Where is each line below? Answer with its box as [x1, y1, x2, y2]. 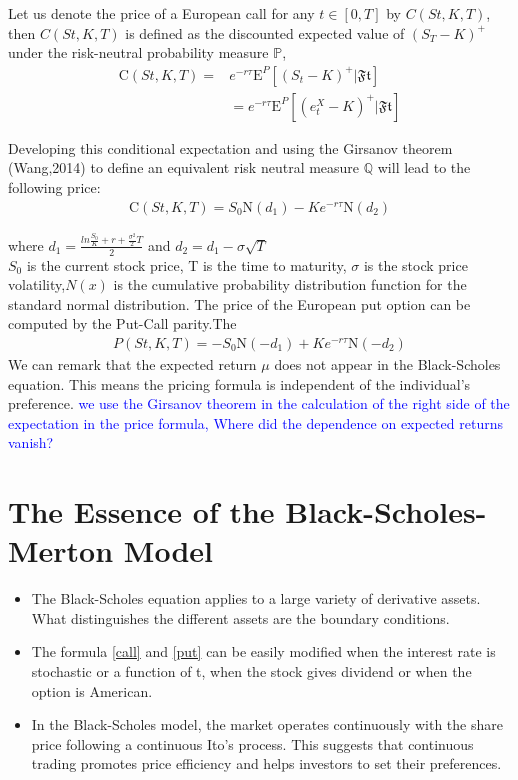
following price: [8, 177, 101, 198]
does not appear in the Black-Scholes [274, 353, 501, 374]
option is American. [31, 680, 153, 701]
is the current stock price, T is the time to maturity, [26, 254, 347, 275]
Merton [8, 530, 114, 571]
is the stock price [363, 254, 468, 275]
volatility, [8, 274, 66, 295]
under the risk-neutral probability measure [8, 42, 269, 63]
